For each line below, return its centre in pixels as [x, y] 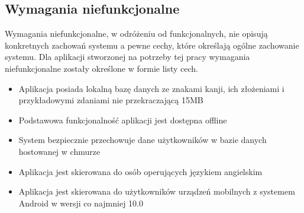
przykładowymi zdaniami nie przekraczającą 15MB [111, 100]
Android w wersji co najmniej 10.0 [81, 203]
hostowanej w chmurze [59, 151]
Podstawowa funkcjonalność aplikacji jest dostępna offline [123, 120]
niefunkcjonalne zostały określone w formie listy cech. [101, 68]
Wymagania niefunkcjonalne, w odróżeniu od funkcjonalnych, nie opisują [136, 34]
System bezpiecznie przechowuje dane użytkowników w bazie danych [143, 140]
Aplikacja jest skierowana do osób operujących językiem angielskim [140, 171]
